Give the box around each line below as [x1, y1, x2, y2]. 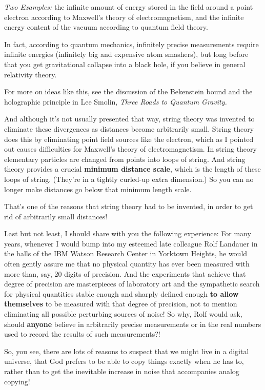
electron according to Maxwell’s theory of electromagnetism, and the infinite [4, 11, 244, 22]
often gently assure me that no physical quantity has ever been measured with [4, 258, 250, 269]
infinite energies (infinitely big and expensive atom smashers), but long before [4, 49, 249, 59]
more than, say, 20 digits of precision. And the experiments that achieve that [4, 268, 246, 279]
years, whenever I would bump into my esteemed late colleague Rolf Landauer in [4, 238, 258, 249]
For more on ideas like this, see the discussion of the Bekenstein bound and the [4, 86, 253, 97]
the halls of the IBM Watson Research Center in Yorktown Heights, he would [4, 248, 248, 259]
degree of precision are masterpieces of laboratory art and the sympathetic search [4, 278, 260, 289]
